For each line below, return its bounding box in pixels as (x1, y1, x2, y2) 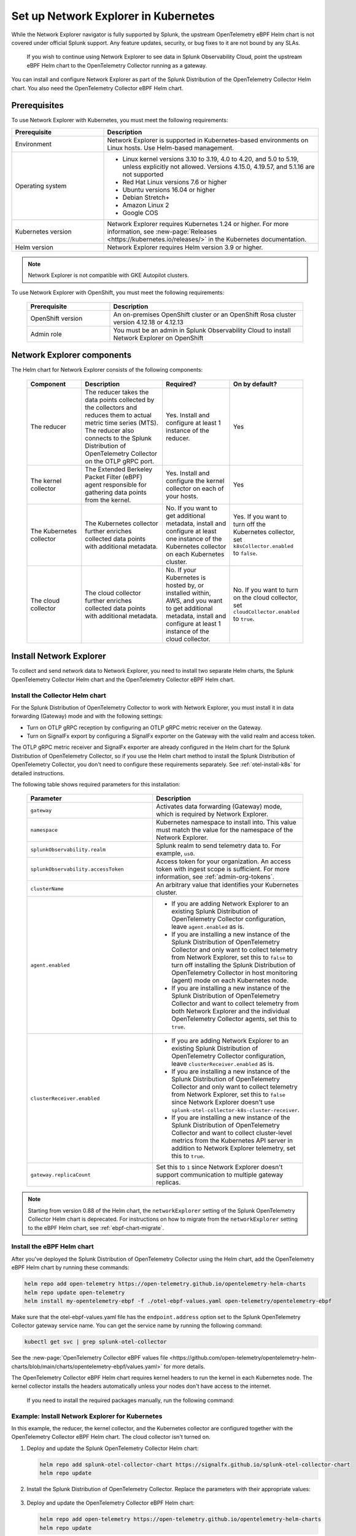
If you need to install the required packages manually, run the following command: (26, 1397, 234, 1404)
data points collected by (85, 395, 155, 404)
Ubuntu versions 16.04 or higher (122, 185, 215, 194)
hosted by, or (166, 581, 204, 589)
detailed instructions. (11, 769, 64, 777)
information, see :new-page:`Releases (107, 227, 217, 236)
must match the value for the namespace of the (155, 826, 293, 834)
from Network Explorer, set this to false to (171, 953, 293, 962)
